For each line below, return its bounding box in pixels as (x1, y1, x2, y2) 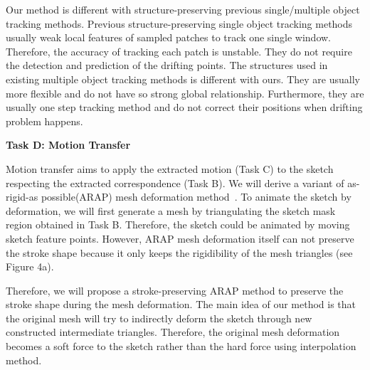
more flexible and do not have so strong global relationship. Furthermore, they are (6, 85, 364, 100)
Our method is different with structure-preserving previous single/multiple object (6, 2, 360, 16)
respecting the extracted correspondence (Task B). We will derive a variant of (6, 175, 344, 190)
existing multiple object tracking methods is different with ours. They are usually (6, 71, 360, 86)
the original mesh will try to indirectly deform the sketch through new (6, 310, 312, 325)
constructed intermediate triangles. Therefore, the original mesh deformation (6, 324, 340, 339)
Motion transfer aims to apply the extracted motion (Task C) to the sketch (6, 161, 334, 176)
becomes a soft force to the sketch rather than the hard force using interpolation (6, 339, 356, 354)
